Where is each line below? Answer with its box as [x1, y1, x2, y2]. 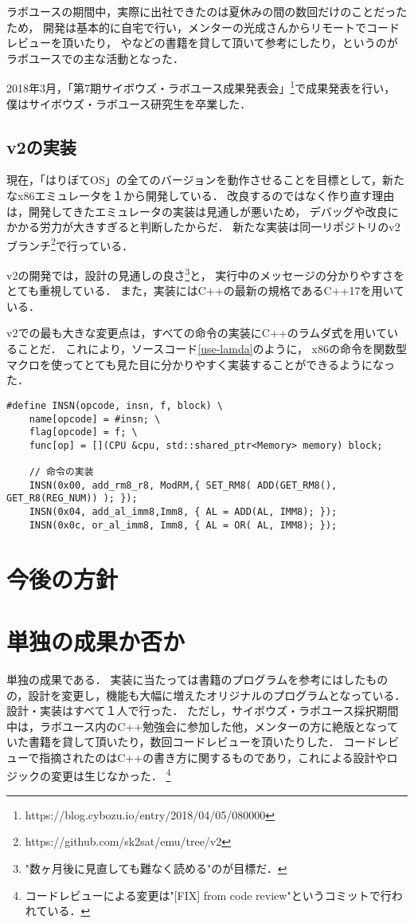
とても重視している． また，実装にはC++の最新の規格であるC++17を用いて [6, 282, 405, 299]
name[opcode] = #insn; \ [29, 413, 161, 425]
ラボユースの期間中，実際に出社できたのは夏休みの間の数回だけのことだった [6, 3, 408, 19]
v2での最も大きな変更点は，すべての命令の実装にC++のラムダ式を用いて [6, 324, 387, 341]
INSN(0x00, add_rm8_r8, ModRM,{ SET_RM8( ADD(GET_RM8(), [29, 479, 338, 491]
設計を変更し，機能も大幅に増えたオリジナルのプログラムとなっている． [28, 686, 406, 703]
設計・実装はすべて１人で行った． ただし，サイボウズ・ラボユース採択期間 [6, 702, 399, 719]
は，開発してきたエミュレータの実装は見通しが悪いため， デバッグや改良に [6, 202, 399, 219]
